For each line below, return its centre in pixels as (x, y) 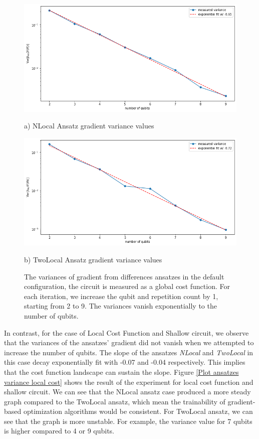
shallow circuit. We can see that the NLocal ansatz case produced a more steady (127, 392)
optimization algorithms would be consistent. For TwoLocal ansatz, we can (138, 411)
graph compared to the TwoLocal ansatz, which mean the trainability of (115, 401)
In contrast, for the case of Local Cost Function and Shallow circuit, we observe (126, 332)
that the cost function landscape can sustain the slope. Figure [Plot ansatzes (121, 372)
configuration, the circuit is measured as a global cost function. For (127, 286)
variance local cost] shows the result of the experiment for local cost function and (129, 382)
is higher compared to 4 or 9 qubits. (59, 431)
